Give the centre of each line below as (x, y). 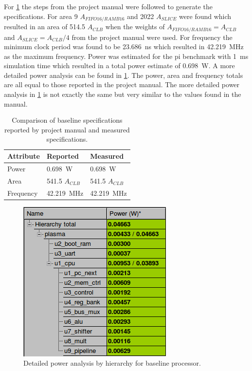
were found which (205, 16)
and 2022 (140, 16)
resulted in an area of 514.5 (45, 27)
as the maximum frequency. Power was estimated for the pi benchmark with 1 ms (126, 56)
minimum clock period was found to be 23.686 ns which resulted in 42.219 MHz (124, 46)
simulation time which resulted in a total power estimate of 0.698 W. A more (119, 65)
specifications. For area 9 (41, 16)
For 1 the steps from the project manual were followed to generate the (108, 6)
